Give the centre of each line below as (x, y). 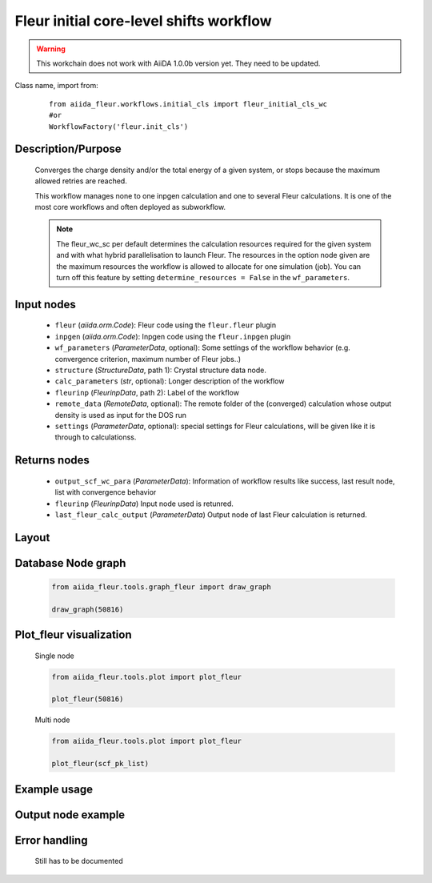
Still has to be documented (79, 861)
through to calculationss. (96, 437)
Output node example (70, 815)
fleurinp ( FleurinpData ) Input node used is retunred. (144, 504)
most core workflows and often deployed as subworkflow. (130, 207)
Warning (51, 49)
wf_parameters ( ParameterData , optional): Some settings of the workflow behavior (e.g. (203, 347)
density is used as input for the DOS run (121, 415)
